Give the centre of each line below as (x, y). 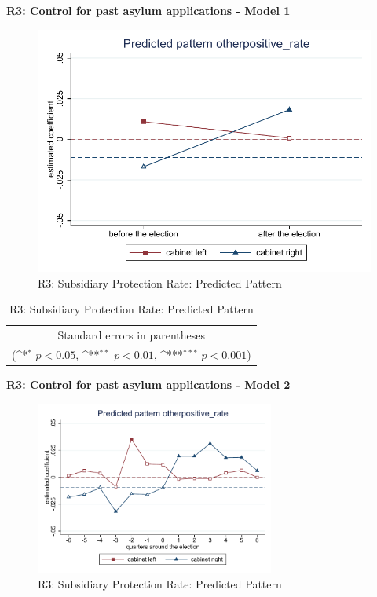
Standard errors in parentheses (132, 334)
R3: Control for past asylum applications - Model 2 (148, 384)
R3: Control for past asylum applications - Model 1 (148, 10)
